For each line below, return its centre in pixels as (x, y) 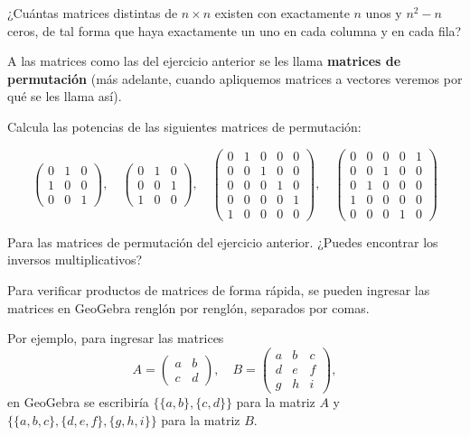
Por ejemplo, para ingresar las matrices (116, 338)
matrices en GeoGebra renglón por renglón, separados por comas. (188, 307)
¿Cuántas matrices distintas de (93, 13)
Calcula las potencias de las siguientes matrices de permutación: (184, 126)
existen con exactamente (282, 13)
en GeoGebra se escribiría (78, 401)
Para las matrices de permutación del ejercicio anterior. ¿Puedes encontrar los (223, 241)
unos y (384, 13)
